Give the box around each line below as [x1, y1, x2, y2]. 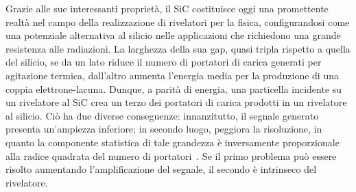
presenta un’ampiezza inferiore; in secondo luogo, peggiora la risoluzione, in [5, 122, 322, 136]
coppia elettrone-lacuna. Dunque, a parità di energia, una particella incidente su [5, 81, 342, 96]
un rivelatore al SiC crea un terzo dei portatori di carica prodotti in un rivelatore [5, 95, 347, 109]
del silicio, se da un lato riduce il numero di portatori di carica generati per [5, 55, 322, 69]
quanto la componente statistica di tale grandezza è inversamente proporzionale [5, 135, 340, 149]
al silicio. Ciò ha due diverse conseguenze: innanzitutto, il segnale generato [5, 108, 319, 122]
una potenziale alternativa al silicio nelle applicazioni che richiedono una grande [5, 28, 341, 42]
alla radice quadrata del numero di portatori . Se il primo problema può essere [5, 148, 337, 163]
